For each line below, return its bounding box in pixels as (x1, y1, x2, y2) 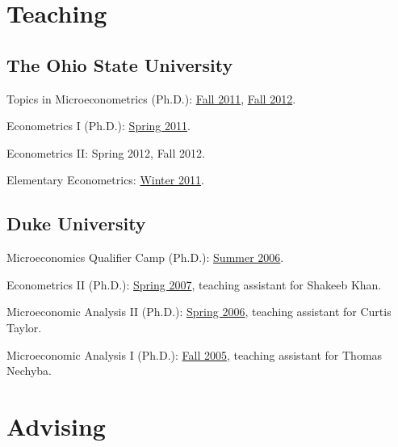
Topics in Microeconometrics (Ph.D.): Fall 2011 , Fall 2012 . (6, 90, 296, 107)
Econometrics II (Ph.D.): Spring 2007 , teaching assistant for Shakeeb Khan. (6, 276, 382, 293)
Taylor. (6, 318, 42, 335)
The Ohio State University (6, 52, 233, 77)
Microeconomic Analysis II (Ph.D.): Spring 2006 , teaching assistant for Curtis (6, 303, 392, 320)
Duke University (6, 211, 146, 236)
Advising (6, 409, 106, 442)
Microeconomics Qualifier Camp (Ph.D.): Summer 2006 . (6, 249, 284, 266)
